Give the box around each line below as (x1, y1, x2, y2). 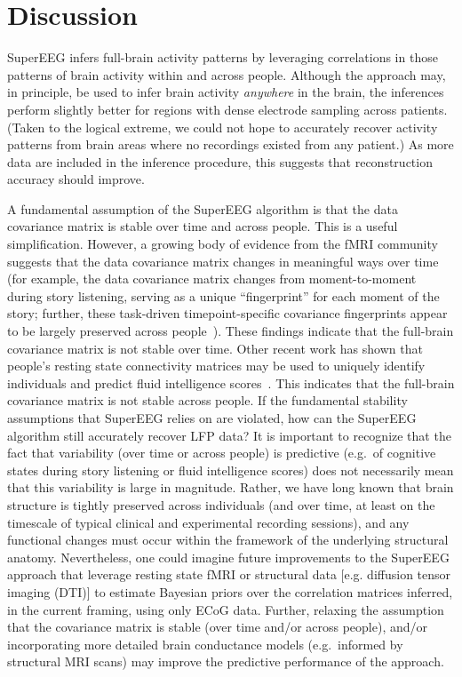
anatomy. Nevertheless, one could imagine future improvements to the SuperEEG (7, 547, 450, 566)
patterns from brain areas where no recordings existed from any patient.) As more (7, 135, 454, 154)
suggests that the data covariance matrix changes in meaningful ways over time (7, 251, 439, 270)
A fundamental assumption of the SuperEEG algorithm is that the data (7, 199, 398, 218)
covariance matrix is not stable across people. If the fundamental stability (7, 391, 408, 410)
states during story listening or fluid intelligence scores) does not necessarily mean (7, 460, 454, 479)
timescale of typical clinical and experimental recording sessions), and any (7, 513, 410, 531)
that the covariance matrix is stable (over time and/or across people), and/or (7, 617, 428, 636)
